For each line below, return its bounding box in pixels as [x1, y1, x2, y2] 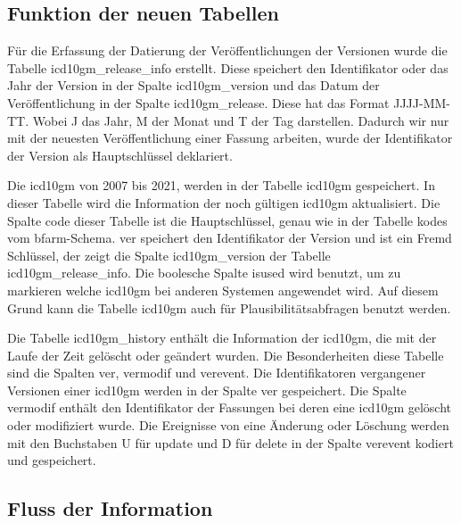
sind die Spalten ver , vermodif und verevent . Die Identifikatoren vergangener [7, 363, 426, 382]
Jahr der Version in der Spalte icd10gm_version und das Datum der [7, 76, 380, 95]
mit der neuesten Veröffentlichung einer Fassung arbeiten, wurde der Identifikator [7, 129, 453, 147]
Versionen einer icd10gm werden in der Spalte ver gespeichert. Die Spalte [7, 380, 407, 399]
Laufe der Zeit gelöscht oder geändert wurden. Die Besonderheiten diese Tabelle [7, 345, 444, 364]
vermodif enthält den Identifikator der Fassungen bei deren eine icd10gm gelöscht [7, 398, 451, 417]
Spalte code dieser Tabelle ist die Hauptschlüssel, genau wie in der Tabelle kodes [7, 211, 448, 229]
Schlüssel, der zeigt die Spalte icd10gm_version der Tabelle [7, 245, 331, 264]
